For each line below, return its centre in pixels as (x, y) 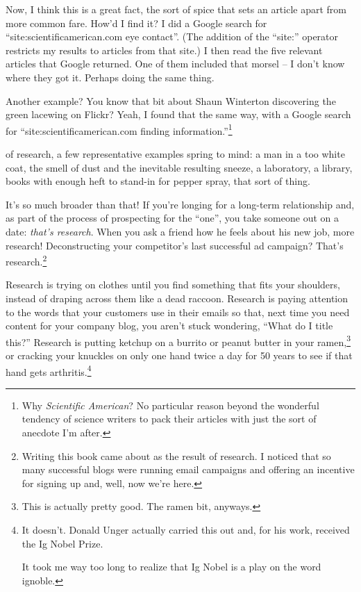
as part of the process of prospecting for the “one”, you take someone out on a (173, 218)
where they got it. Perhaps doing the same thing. (110, 77)
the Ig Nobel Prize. (62, 543)
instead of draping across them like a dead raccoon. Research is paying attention (177, 298)
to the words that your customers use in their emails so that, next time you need (178, 312)
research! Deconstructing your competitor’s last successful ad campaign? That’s (175, 245)
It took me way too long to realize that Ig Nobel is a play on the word (171, 567)
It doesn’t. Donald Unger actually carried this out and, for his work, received (186, 530)
